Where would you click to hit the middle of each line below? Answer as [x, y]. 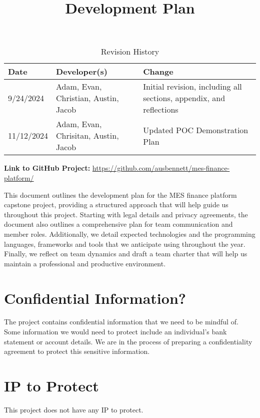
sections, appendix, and [184, 98]
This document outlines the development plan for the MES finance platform [120, 194]
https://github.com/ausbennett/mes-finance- [161, 168]
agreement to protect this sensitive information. [77, 351]
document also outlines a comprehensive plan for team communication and [118, 224]
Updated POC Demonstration [196, 130]
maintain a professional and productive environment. [85, 263]
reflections [161, 110]
